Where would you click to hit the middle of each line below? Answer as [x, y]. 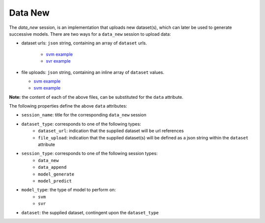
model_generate [56, 174]
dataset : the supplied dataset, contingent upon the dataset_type [90, 212]
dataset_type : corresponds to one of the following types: [81, 124]
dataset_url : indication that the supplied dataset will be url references [111, 131]
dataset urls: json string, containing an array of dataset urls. [84, 43]
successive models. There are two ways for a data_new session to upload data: [90, 34]
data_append [52, 167]
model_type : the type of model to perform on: [69, 190]
